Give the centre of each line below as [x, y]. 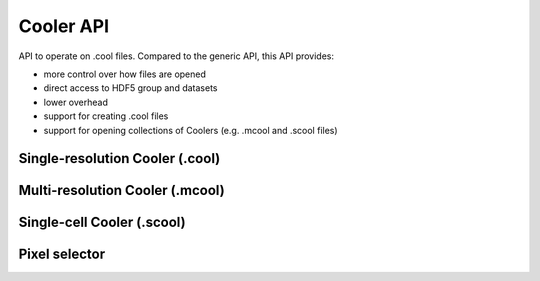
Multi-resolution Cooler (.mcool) [121, 190]
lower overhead [76, 102]
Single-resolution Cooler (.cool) [119, 158]
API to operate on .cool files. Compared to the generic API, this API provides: [176, 56]
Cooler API [64, 26]
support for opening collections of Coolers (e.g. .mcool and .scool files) [191, 130]
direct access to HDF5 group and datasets [130, 88]
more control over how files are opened [125, 74]
